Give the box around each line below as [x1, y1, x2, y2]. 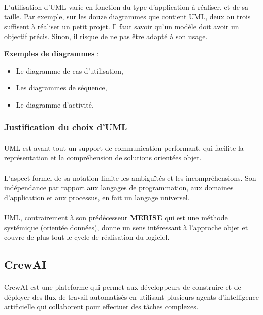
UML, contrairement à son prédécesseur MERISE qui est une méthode [4, 212, 228, 222]
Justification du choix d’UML [4, 121, 127, 133]
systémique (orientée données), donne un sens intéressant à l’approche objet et [4, 222, 248, 232]
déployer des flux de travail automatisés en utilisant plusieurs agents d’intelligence [4, 291, 259, 302]
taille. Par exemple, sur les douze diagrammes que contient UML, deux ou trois [4, 11, 251, 22]
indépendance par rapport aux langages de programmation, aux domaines [4, 182, 234, 193]
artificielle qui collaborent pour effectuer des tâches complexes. [4, 301, 199, 312]
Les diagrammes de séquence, [16, 82, 107, 93]
